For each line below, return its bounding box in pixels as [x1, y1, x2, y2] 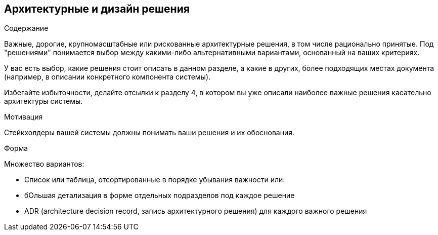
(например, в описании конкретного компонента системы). [4, 72, 211, 82]
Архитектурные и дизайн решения [4, 3, 190, 15]
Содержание [4, 24, 49, 33]
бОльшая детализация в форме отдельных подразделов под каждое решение [24, 191, 295, 200]
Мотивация [4, 112, 43, 122]
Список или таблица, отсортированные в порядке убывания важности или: [24, 175, 285, 184]
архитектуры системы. [4, 97, 83, 106]
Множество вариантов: [4, 160, 84, 169]
